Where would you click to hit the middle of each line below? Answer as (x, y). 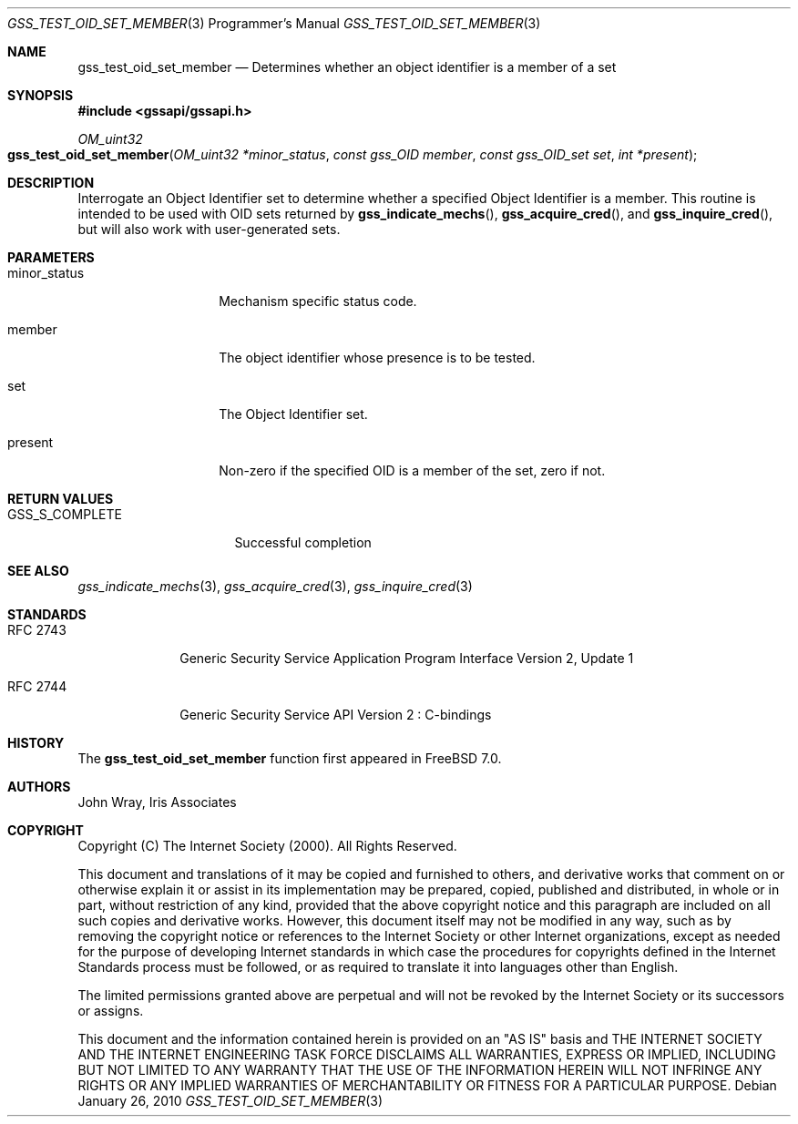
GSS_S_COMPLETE (65, 514)
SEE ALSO (38, 571)
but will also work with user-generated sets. (209, 229)
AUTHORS (39, 787)
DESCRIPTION (51, 183)
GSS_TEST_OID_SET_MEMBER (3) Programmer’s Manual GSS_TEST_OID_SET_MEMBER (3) (274, 23)
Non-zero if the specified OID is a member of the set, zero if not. (412, 470)
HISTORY (36, 743)
